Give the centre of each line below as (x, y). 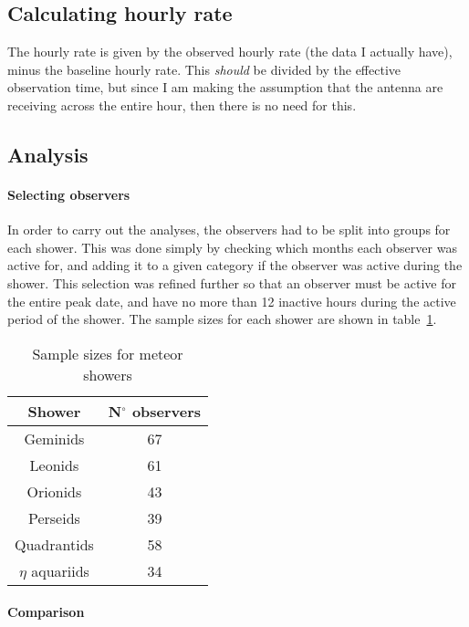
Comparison (46, 612)
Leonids (54, 465)
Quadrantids (54, 544)
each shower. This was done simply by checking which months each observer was (232, 247)
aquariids (60, 570)
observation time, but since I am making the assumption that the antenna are (225, 87)
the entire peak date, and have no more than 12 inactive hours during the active (232, 301)
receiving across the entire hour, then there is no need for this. (182, 104)
